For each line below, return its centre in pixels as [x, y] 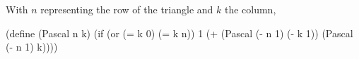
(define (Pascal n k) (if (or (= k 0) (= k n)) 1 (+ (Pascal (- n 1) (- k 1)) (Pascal [179, 33]
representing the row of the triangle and [127, 9]
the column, [250, 9]
